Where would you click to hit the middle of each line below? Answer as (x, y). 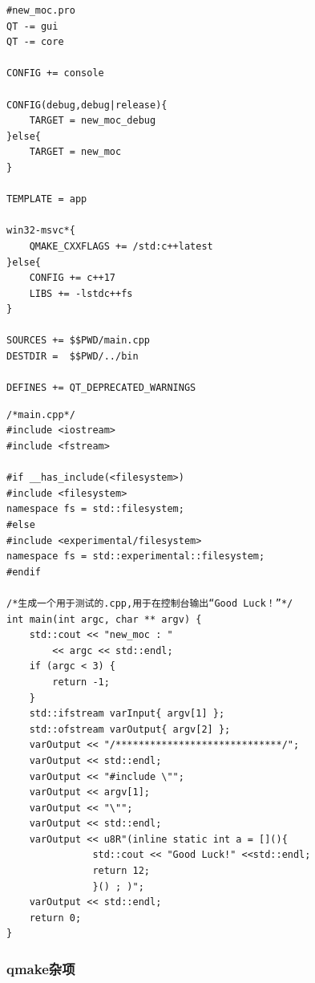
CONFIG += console (55, 73)
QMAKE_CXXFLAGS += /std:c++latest (121, 246)
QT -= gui (32, 26)
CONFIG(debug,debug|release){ (87, 105)
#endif (24, 572)
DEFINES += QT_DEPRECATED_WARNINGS (101, 388)
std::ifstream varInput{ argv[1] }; (127, 714)
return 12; (121, 871)
